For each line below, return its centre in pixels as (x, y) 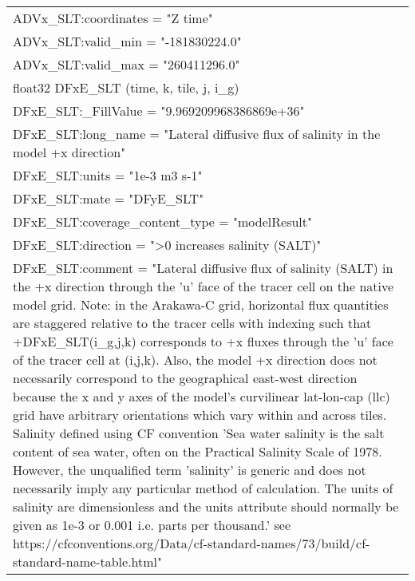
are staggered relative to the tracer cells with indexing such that (192, 323)
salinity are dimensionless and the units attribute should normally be (206, 506)
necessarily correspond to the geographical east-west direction (185, 378)
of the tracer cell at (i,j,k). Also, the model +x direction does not (195, 360)
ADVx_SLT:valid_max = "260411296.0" (126, 64)
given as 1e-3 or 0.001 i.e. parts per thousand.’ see (152, 525)
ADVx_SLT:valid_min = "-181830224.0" (127, 41)
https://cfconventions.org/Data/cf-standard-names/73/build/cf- (192, 543)
